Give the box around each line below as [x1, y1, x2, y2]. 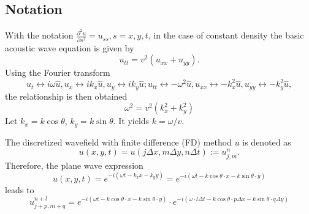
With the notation [5, 29, 74, 42]
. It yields [113, 114, 150, 127]
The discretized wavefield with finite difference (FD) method [5, 135, 232, 148]
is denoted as [242, 135, 291, 148]
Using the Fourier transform [5, 66, 110, 79]
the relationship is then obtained [5, 89, 128, 102]
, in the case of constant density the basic [148, 29, 304, 42]
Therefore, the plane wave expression [5, 158, 143, 171]
